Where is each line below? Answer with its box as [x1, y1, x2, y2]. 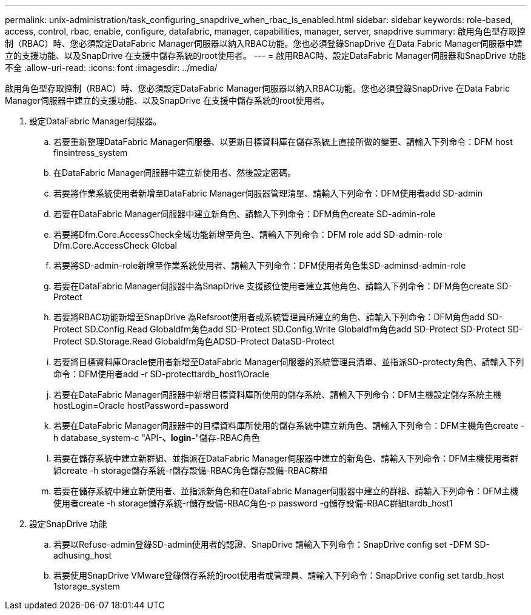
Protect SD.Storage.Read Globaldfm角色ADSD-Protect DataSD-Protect [53, 336, 335, 346]
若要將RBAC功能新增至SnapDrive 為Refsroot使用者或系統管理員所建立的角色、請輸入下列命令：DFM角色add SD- [53, 312, 503, 322]
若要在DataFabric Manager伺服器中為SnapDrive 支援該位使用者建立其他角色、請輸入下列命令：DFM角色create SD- [53, 281, 512, 291]
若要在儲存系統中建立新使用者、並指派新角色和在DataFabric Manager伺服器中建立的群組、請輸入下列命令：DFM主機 [53, 486, 519, 496]
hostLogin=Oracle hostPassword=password [53, 400, 229, 411]
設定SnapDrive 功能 [29, 519, 107, 529]
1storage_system [53, 581, 120, 591]
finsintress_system [53, 147, 128, 158]
